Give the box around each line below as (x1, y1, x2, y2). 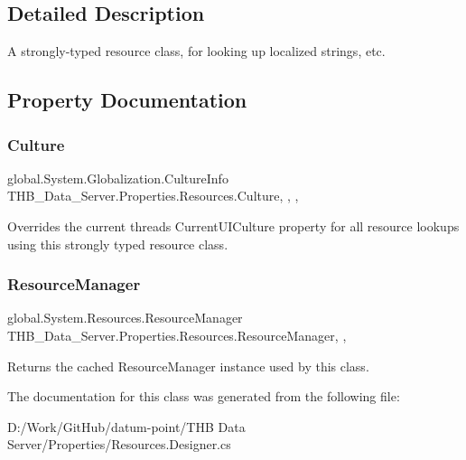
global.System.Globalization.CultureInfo (7, 168, 228, 187)
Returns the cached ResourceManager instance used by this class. (7, 356, 369, 375)
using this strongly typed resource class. (7, 234, 228, 253)
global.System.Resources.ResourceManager (7, 308, 243, 327)
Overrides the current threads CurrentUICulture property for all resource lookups (7, 216, 460, 235)
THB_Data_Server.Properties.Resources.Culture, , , (7, 186, 299, 205)
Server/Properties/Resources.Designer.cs (7, 435, 231, 454)
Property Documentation (7, 86, 247, 114)
